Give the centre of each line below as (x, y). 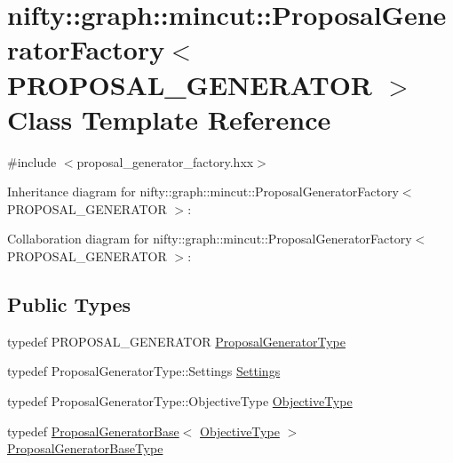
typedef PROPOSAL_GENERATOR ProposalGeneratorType (176, 341)
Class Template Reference (169, 119)
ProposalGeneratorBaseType (85, 448)
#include (32, 161)
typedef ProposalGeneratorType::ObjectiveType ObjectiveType (180, 401)
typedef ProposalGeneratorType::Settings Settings (144, 371)
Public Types (69, 304)
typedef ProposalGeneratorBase (93, 431)
